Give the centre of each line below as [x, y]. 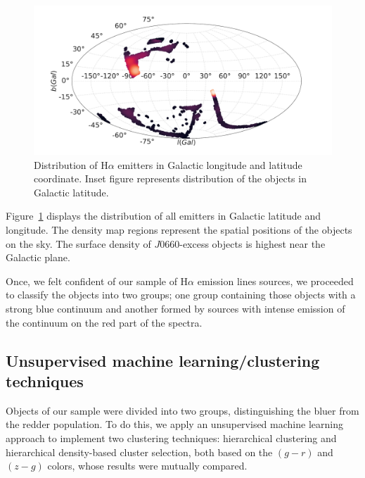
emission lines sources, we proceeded [275, 281]
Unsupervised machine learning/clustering [163, 360]
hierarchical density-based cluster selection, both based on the [139, 452]
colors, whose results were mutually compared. [147, 466]
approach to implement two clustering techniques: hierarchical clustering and [171, 438]
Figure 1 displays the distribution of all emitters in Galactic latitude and [163, 216]
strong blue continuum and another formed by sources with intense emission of [175, 308]
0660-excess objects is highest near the [243, 243]
